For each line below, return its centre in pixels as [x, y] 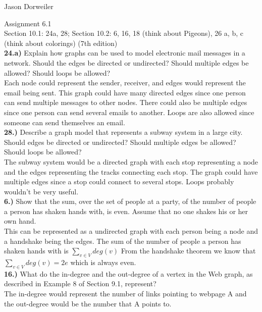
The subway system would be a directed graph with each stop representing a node [131, 161]
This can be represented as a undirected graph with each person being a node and [131, 231]
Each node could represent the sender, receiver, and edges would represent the [125, 83]
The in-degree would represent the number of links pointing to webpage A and [125, 294]
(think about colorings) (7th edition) [61, 43]
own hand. [20, 221]
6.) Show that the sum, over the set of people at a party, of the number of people [130, 201]
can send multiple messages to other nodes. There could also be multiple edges [126, 102]
